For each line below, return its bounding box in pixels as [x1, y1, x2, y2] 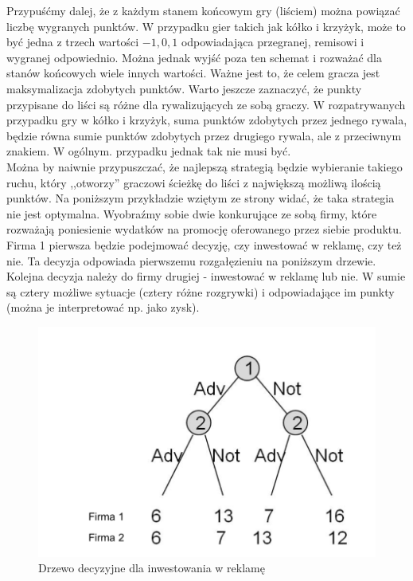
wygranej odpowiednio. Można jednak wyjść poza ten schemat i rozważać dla [6, 49, 382, 65]
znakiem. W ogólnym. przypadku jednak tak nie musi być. [6, 143, 291, 159]
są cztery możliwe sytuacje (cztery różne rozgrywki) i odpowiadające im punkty [6, 283, 395, 300]
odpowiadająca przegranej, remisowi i [181, 33, 364, 50]
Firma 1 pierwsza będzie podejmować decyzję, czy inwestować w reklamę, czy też [6, 236, 402, 253]
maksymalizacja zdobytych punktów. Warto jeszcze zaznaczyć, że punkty [6, 80, 362, 96]
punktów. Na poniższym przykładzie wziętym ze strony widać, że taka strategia [6, 190, 395, 206]
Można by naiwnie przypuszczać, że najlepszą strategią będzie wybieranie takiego [6, 158, 403, 175]
